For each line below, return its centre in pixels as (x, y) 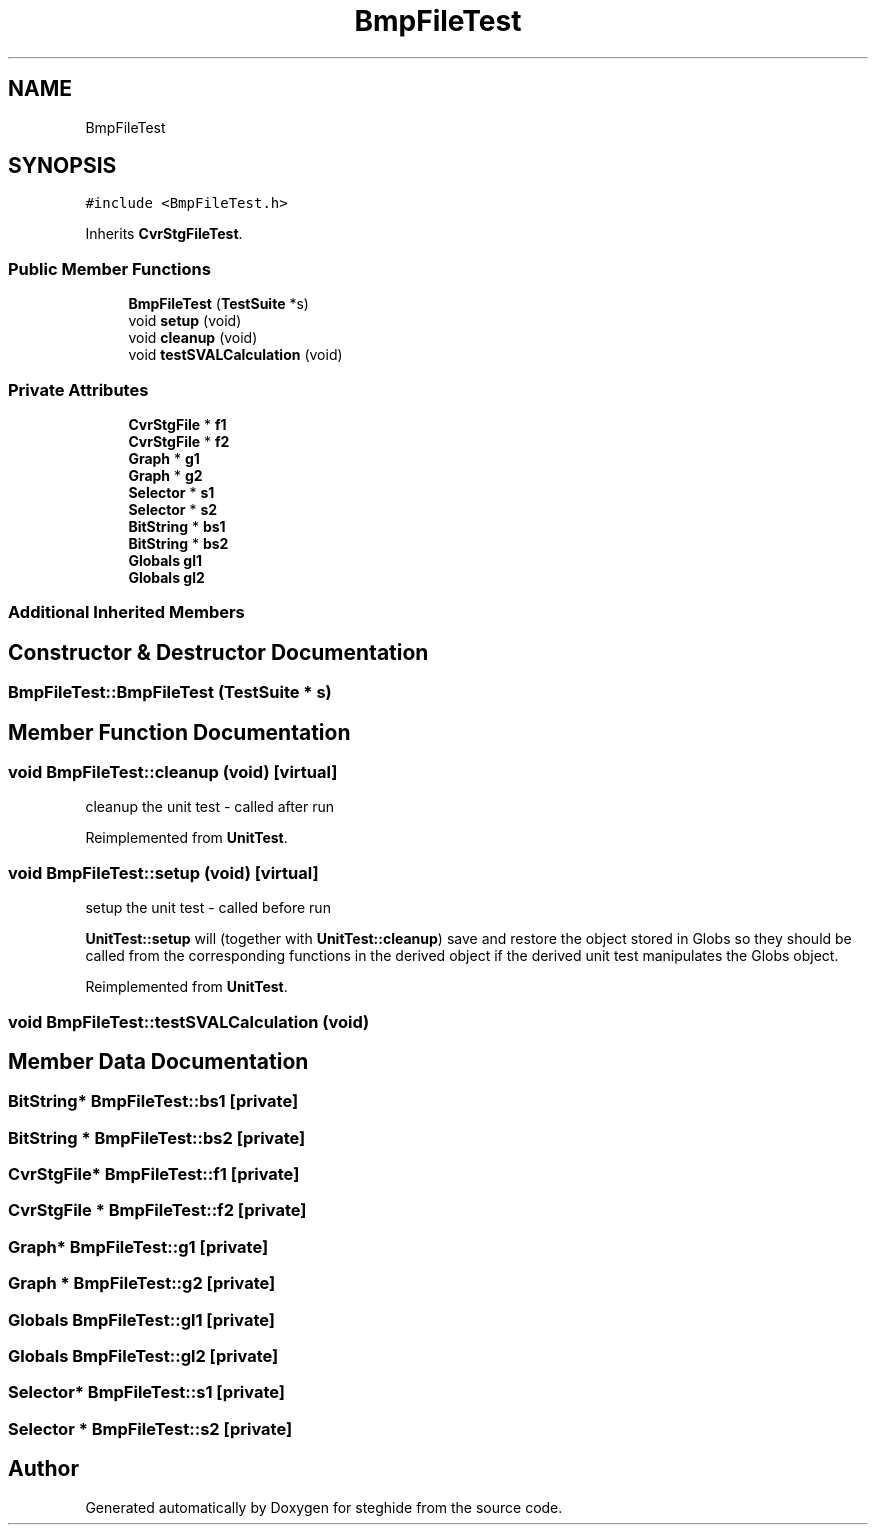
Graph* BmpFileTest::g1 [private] (138, 1246)
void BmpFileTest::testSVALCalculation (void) (189, 1021)
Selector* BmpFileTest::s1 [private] (146, 1392)
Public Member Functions (109, 268)
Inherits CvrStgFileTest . (164, 234)
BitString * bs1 (177, 526)
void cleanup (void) (193, 338)
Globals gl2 (166, 577)
